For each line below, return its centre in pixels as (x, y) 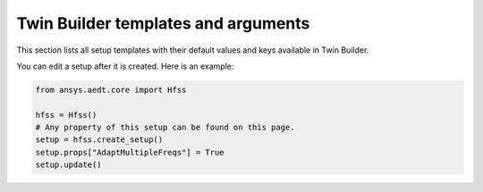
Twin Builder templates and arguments (163, 23)
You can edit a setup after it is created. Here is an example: (125, 66)
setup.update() (68, 165)
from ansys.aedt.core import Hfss (111, 90)
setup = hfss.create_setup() (99, 140)
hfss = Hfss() (66, 115)
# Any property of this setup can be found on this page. (165, 128)
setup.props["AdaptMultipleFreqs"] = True (130, 152)
